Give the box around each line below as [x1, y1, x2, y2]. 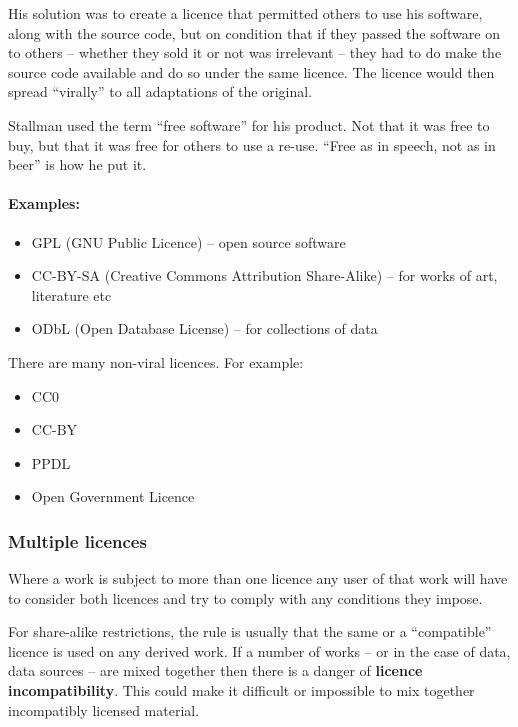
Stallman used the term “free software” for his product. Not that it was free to [8, 114, 490, 135]
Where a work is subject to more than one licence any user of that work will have [8, 568, 508, 589]
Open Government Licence [31, 486, 195, 507]
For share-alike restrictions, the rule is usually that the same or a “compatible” [8, 621, 492, 642]
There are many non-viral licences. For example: [8, 351, 304, 372]
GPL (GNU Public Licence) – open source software [31, 231, 346, 252]
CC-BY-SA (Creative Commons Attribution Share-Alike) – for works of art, [31, 265, 498, 286]
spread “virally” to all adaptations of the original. [8, 81, 313, 102]
